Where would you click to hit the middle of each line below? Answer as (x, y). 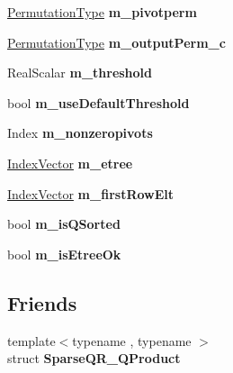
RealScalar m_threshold (80, 73)
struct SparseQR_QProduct (94, 358)
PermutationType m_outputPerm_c (116, 42)
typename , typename (132, 340)
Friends (42, 302)
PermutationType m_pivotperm (102, 12)
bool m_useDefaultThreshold (99, 102)
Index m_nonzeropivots (80, 133)
